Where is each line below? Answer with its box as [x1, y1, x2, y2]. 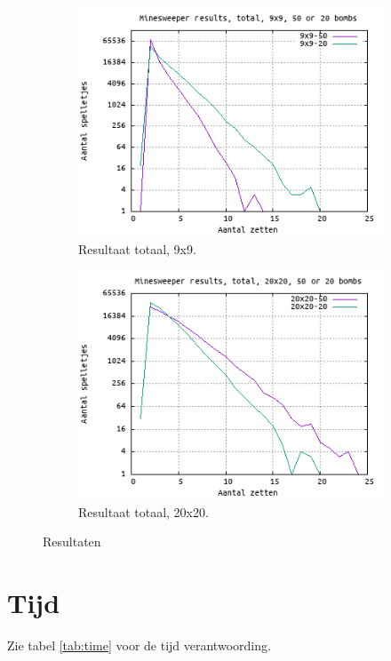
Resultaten [43, 532, 101, 551]
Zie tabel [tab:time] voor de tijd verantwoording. [7, 636, 271, 655]
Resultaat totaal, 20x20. [78, 502, 209, 521]
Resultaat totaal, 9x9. [78, 239, 196, 258]
